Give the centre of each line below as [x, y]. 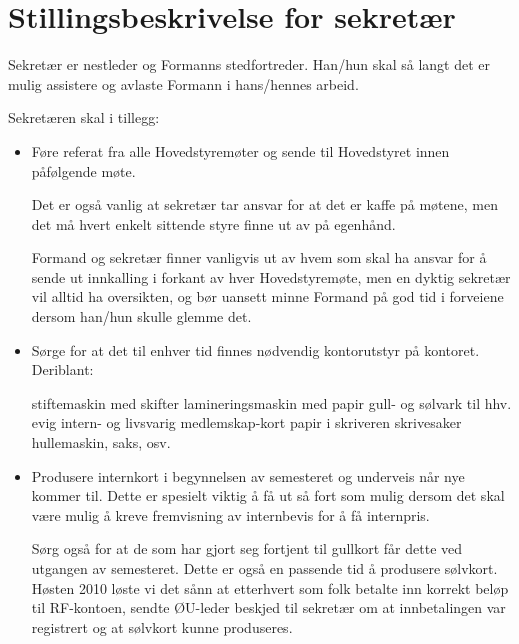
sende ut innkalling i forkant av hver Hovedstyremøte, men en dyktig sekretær [271, 276]
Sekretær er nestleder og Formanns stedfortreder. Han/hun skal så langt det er [249, 64]
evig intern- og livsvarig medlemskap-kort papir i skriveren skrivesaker [246, 422]
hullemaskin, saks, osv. [101, 442]
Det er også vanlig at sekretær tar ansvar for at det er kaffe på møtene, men [264, 204]
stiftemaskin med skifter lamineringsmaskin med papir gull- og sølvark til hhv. [271, 402]
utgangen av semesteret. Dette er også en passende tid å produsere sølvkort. [264, 568]
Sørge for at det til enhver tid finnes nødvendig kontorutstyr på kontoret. [255, 349]
